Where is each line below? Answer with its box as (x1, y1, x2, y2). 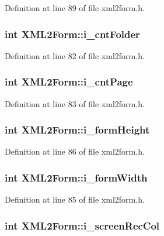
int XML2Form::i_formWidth (5, 170, 148, 184)
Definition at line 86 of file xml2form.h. (5, 145, 145, 158)
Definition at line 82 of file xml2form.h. (5, 49, 145, 61)
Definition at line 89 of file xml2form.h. (5, 2, 145, 13)
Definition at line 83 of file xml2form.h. (5, 97, 145, 110)
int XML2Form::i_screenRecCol (5, 218, 160, 232)
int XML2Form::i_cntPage (5, 74, 133, 89)
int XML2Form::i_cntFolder (5, 26, 140, 41)
